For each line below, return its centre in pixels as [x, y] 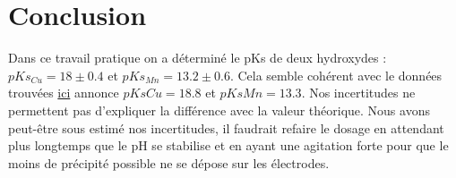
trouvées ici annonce [64, 93]
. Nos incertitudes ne [358, 93]
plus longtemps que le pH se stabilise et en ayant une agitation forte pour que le [228, 145]
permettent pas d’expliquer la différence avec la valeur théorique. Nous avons [219, 110]
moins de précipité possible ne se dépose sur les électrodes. [169, 162]
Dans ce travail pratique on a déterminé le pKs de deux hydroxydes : [198, 58]
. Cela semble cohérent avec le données [336, 75]
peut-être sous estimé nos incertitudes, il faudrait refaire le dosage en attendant [226, 127]
